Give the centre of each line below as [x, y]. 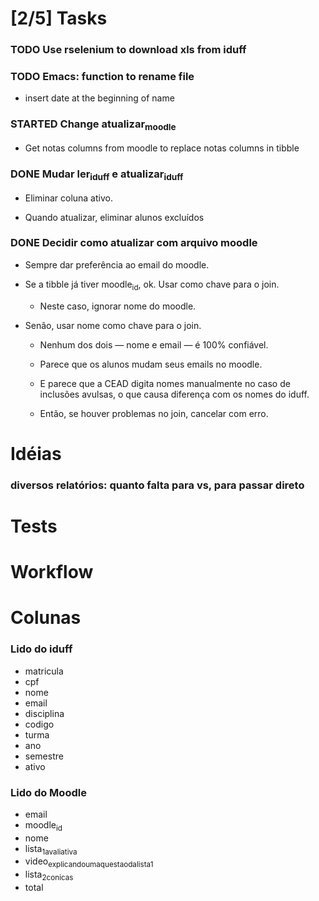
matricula [44, 671]
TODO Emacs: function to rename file [102, 77]
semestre [44, 756]
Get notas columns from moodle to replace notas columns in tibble [162, 148]
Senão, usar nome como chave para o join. [113, 325]
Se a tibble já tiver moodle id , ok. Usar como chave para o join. [152, 285]
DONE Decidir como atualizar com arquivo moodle [134, 243]
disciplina [44, 713]
